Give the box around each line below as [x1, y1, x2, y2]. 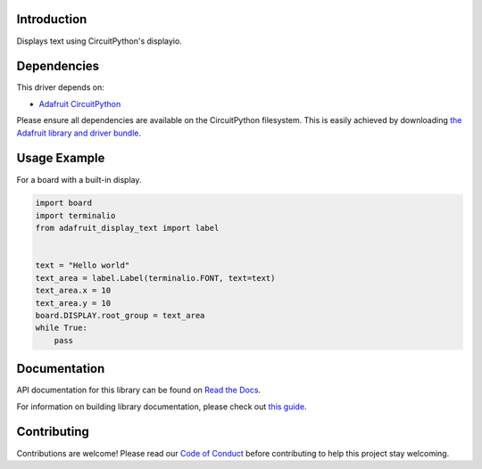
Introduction [16, 12, 87, 27]
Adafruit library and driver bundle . [16, 128, 142, 138]
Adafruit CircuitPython [38, 98, 121, 109]
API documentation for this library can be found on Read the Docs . [16, 384, 262, 396]
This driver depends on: [16, 82, 104, 93]
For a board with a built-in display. [16, 174, 142, 185]
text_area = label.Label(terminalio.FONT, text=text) [35, 273, 276, 283]
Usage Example [16, 151, 105, 166]
